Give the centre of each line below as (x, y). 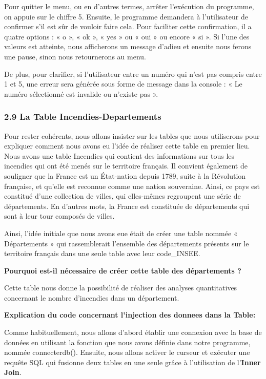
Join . (13, 372)
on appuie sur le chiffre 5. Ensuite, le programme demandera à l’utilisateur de (126, 16)
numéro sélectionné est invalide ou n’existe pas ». (81, 93)
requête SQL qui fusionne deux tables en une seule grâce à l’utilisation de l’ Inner (132, 362)
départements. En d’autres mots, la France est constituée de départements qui (127, 206)
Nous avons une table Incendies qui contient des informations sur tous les (119, 155)
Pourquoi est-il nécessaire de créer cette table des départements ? (123, 270)
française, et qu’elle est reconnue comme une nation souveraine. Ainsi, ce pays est (132, 186)
